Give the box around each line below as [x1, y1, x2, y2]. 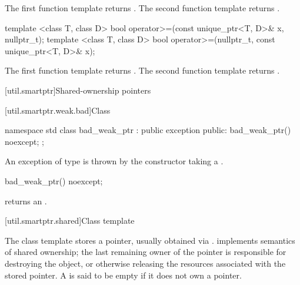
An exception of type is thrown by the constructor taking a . [5, 155, 224, 167]
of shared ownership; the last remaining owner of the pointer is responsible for [5, 246, 286, 258]
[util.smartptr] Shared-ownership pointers [5, 84, 151, 96]
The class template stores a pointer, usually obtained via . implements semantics [5, 234, 295, 246]
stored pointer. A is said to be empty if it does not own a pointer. [5, 269, 242, 281]
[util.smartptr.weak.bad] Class [5, 104, 111, 116]
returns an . [5, 194, 47, 207]
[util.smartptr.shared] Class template [5, 214, 135, 227]
